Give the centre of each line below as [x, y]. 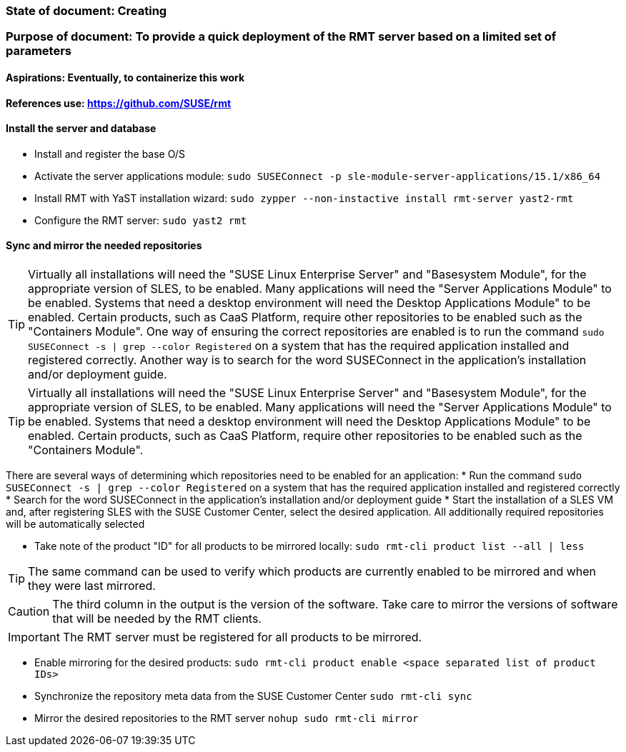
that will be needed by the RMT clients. [157, 619]
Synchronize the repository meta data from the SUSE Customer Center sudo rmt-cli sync [253, 696]
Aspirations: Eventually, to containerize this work [125, 77]
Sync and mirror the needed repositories [104, 246]
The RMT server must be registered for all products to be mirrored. [242, 637]
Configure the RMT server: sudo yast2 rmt [141, 220]
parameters [39, 51]
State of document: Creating [86, 11]
